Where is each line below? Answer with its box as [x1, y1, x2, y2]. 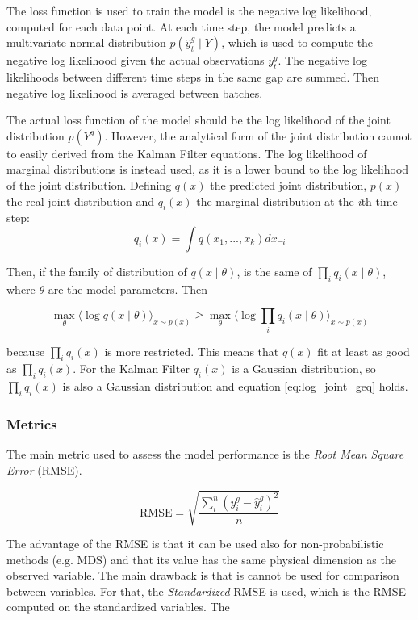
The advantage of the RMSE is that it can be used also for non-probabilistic [6, 535, 384, 551]
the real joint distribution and [6, 192, 154, 209]
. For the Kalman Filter [73, 360, 190, 377]
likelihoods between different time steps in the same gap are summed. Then [6, 68, 380, 85]
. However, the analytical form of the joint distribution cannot [104, 127, 412, 144]
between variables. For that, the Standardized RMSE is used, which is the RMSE [6, 582, 406, 599]
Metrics [6, 413, 57, 434]
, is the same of [236, 262, 312, 279]
